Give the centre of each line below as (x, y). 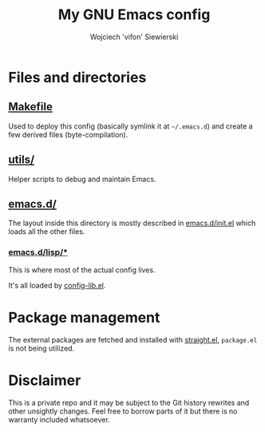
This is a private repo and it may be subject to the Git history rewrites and (129, 402)
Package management (84, 317)
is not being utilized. (42, 348)
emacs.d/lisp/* (38, 252)
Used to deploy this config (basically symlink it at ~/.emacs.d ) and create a (131, 126)
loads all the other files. (47, 232)
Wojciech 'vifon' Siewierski (134, 37)
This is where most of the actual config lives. (82, 270)
